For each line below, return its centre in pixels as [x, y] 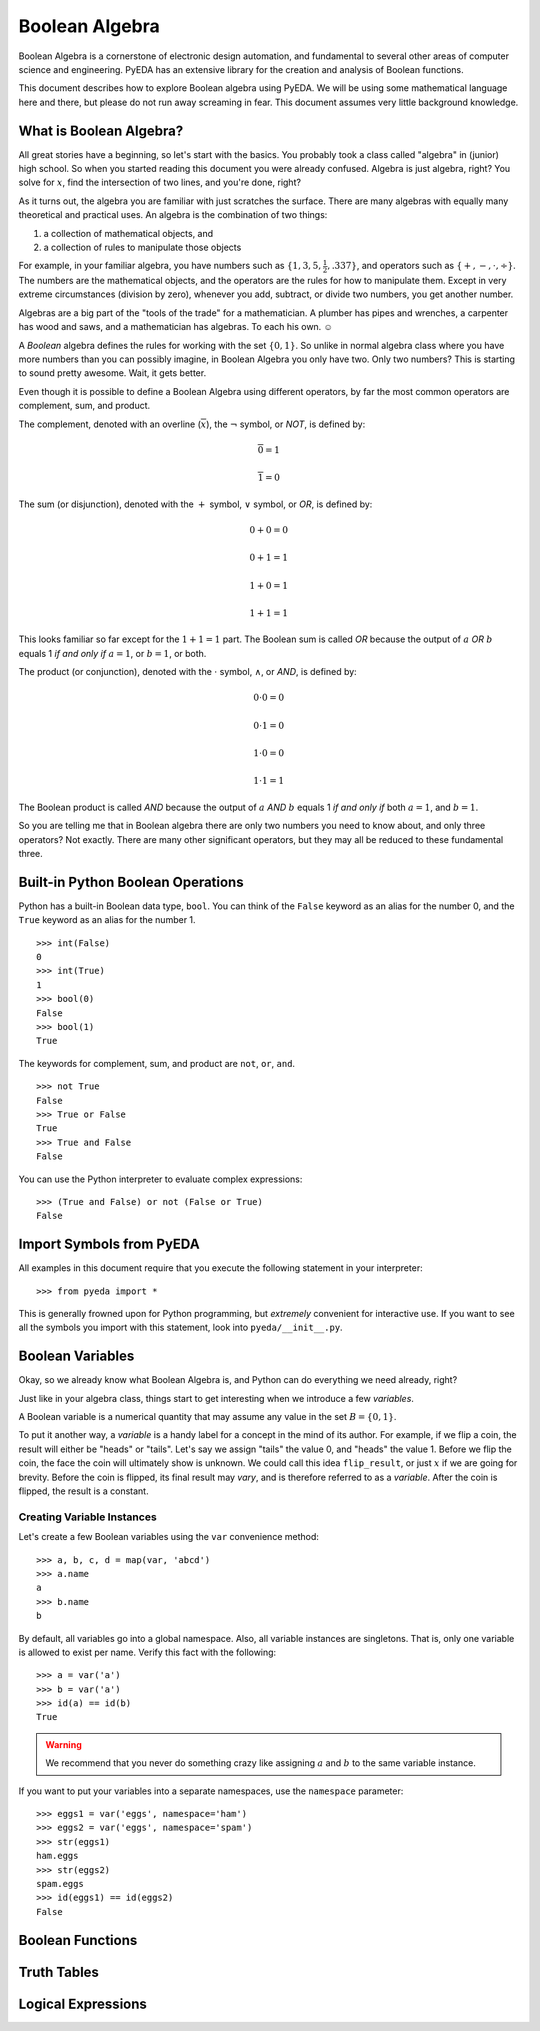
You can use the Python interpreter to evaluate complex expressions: [160, 1179]
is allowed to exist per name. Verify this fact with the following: [147, 1652]
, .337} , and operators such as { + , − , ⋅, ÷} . [421, 266]
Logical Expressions [82, 2003]
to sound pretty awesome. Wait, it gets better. [112, 373]
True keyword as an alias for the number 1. [107, 920]
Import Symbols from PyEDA [109, 1244]
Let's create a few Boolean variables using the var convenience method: [169, 1537]
